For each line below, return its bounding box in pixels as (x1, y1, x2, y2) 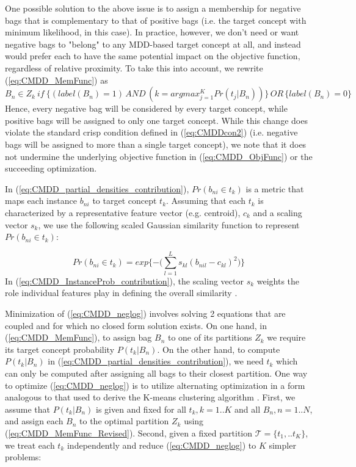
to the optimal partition (79, 415, 169, 427)
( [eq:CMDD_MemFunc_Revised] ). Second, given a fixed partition (5, 426, 252, 439)
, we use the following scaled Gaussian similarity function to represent (38, 218, 300, 231)
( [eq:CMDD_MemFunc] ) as (5, 73, 108, 86)
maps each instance (5, 194, 77, 207)
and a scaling (253, 206, 302, 219)
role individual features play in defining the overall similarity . (5, 286, 238, 299)
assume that (5, 402, 51, 415)
